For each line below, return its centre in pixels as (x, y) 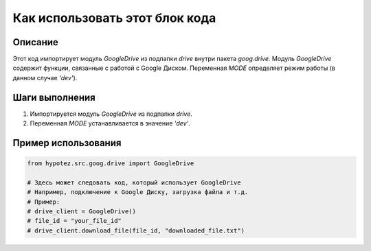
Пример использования (67, 143)
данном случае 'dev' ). (45, 77)
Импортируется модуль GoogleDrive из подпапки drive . (111, 114)
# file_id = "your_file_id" (74, 221)
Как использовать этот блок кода (114, 18)
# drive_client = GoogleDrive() (82, 212)
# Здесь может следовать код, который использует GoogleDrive (134, 182)
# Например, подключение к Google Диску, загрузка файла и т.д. (138, 192)
